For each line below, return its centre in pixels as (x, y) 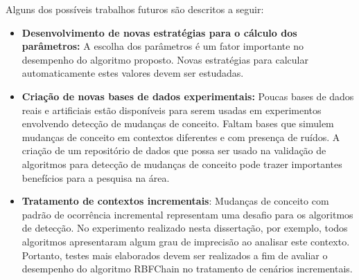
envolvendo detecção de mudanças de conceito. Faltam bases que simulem (178, 123)
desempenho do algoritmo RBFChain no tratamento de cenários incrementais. (187, 269)
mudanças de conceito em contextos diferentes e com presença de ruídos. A (181, 137)
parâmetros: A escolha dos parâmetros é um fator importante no (163, 46)
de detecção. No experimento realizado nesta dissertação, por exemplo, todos (185, 228)
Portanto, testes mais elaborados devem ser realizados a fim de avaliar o (175, 255)
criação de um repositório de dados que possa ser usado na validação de (174, 150)
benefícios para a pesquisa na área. (96, 177)
